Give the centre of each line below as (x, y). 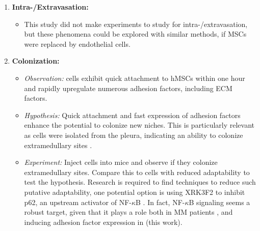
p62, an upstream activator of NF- (78, 202)
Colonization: (36, 61)
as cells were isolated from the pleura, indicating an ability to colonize (134, 135)
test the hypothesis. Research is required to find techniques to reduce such (140, 182)
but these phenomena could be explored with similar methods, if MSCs (135, 34)
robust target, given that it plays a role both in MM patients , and (128, 212)
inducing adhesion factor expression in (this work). (103, 222)
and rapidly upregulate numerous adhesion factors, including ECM (128, 88)
